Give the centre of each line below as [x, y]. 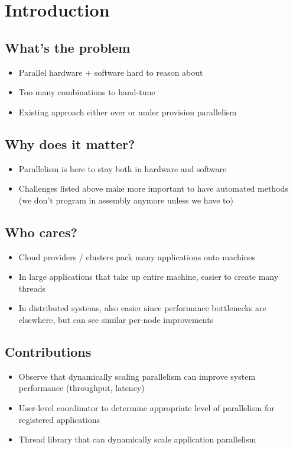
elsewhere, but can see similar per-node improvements [116, 319]
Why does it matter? [70, 143]
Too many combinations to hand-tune [87, 92]
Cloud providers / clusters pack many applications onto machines [137, 256]
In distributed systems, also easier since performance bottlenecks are [142, 308]
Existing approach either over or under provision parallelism [128, 112]
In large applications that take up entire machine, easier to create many [149, 277]
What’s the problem [68, 47]
